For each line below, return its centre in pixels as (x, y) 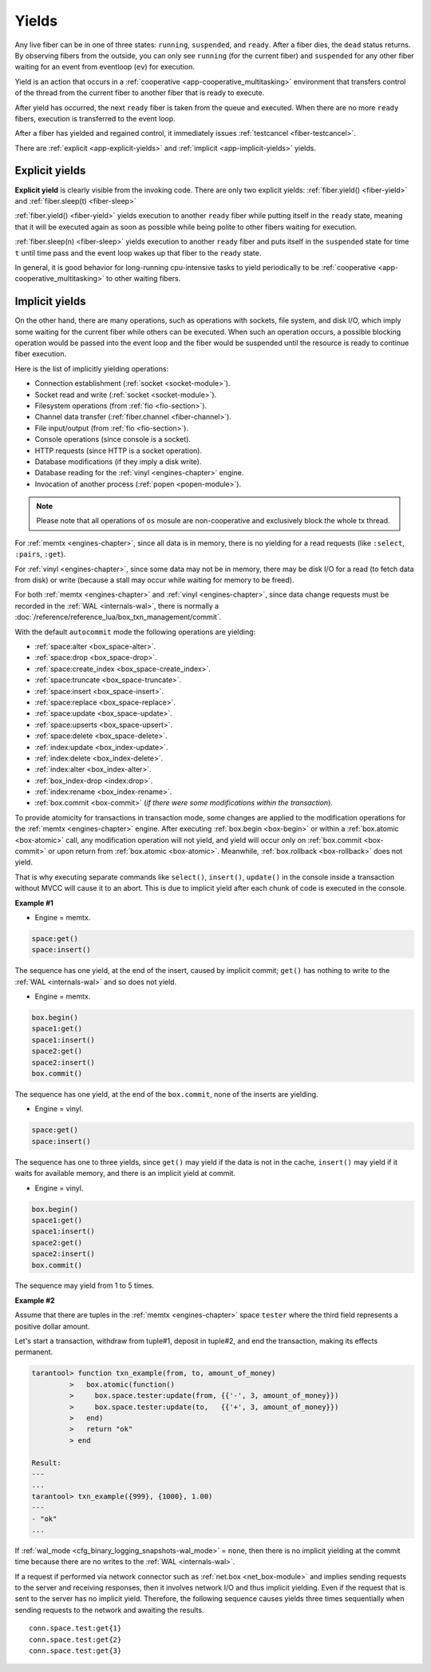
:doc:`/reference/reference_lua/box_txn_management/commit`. (118, 617)
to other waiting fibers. (143, 279)
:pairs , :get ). (40, 554)
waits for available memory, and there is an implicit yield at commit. (125, 1174)
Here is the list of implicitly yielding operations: (92, 368)
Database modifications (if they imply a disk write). (118, 461)
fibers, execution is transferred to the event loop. (95, 118)
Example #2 (35, 1300)
